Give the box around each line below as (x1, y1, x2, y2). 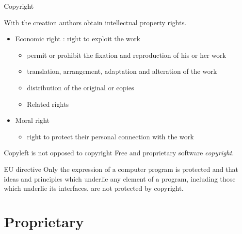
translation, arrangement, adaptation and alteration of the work (27, 66, 217, 76)
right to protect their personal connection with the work (27, 131, 194, 141)
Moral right (15, 115, 49, 125)
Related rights (27, 99, 69, 109)
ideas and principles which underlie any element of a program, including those (4, 173, 236, 184)
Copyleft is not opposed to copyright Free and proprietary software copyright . (4, 148, 234, 158)
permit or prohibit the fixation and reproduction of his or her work (27, 50, 226, 60)
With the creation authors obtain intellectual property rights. (4, 17, 187, 27)
